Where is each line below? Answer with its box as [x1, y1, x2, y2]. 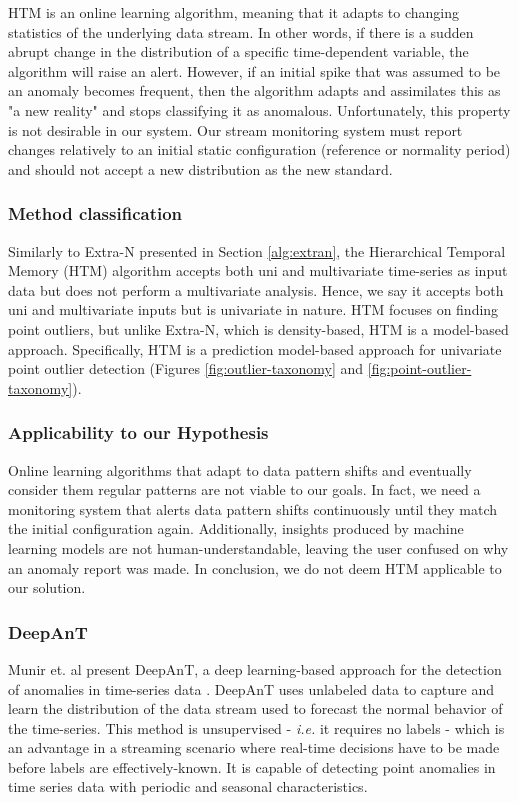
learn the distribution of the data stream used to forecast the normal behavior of [8, 698, 503, 719]
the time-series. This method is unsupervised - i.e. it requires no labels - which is [8, 717, 505, 738]
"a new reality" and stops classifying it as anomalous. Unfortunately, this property [8, 99, 511, 120]
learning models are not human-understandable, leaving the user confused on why [8, 537, 509, 558]
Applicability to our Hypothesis [8, 420, 269, 445]
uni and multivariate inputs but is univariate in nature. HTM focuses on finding [8, 299, 499, 320]
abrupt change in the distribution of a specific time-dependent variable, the [8, 41, 469, 62]
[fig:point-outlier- [367, 358, 472, 379]
